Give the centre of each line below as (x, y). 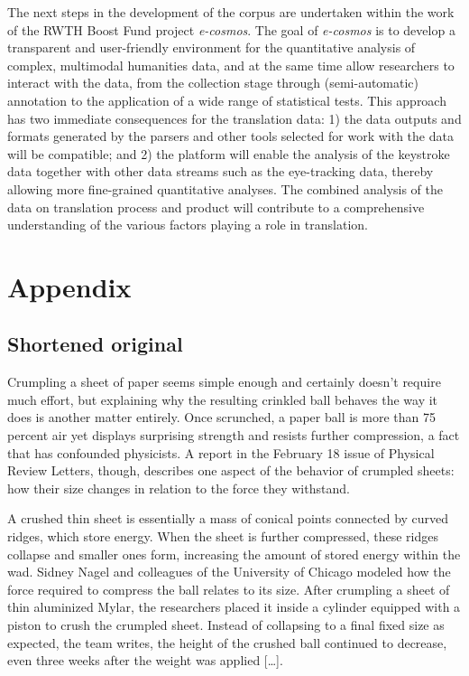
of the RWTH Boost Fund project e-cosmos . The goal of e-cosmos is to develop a (231, 29)
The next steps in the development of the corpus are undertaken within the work (231, 12)
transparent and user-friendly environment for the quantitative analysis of (212, 47)
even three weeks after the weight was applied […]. (145, 660)
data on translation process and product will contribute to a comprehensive (216, 207)
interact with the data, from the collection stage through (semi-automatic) (213, 83)
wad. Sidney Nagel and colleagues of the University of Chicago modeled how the (229, 572)
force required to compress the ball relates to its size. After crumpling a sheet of (229, 589)
